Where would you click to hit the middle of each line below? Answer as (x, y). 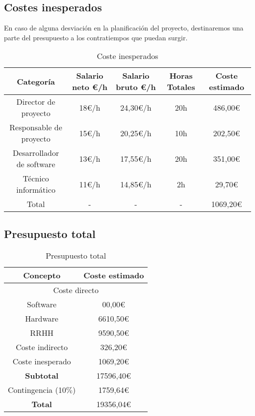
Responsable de (36, 127)
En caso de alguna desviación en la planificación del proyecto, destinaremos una (124, 28)
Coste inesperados (127, 56)
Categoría (36, 81)
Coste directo (76, 290)
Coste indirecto (42, 347)
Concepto (42, 275)
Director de (36, 102)
